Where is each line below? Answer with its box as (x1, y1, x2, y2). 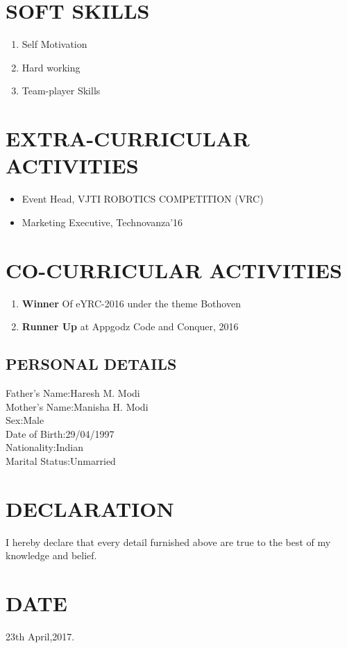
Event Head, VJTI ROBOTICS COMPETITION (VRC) (22, 191, 264, 206)
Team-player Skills (22, 83, 101, 98)
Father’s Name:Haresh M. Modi (6, 385, 140, 400)
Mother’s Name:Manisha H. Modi (6, 399, 149, 413)
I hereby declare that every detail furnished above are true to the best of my (6, 534, 331, 549)
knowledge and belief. (6, 548, 97, 563)
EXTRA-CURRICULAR (6, 124, 250, 153)
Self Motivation (22, 37, 87, 51)
